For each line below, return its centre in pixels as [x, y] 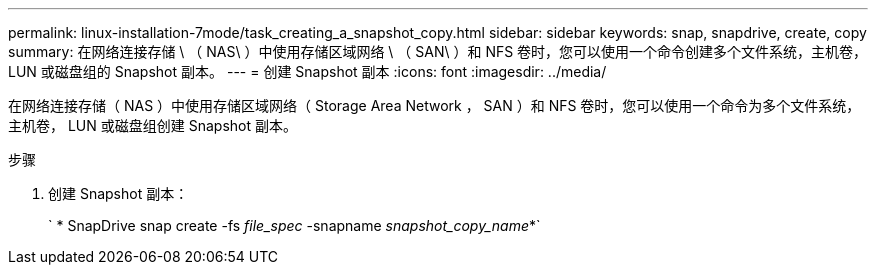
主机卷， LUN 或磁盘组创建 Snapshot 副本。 [152, 125]
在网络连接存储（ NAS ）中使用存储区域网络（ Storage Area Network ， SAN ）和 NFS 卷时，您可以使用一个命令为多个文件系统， [434, 105]
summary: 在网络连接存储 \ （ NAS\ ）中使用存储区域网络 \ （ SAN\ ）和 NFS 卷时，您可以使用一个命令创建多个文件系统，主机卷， [438, 51]
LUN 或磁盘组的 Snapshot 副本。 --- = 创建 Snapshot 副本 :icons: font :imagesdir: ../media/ [307, 71]
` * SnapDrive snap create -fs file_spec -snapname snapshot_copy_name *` [294, 225]
